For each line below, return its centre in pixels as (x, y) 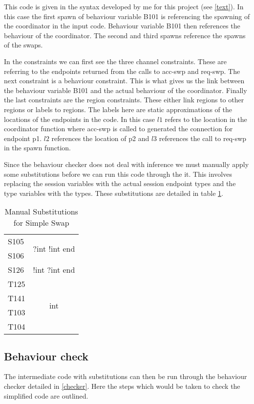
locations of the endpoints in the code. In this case (80, 119)
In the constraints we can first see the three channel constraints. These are (116, 61)
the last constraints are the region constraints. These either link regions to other (124, 100)
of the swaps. (23, 45)
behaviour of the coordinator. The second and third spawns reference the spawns (125, 35)
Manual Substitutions (41, 212)
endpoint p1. (23, 138)
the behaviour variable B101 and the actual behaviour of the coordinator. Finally (126, 90)
